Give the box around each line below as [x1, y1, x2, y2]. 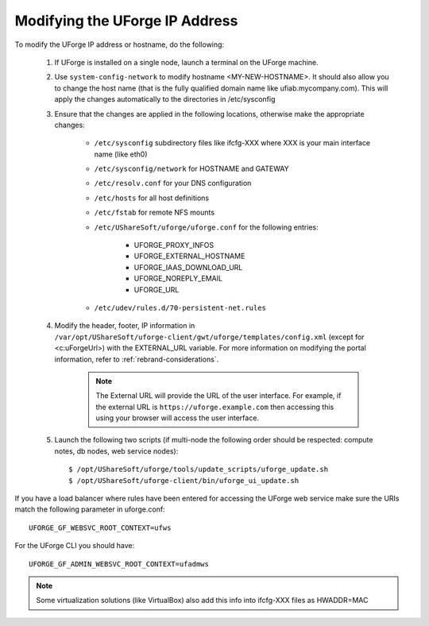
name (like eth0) [94, 149, 148, 159]
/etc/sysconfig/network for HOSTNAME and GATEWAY [94, 164, 289, 174]
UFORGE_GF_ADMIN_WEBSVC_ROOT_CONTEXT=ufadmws [29, 559, 210, 568]
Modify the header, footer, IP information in [54, 321, 195, 330]
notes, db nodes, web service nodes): [54, 446, 179, 456]
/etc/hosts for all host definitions [94, 193, 210, 203]
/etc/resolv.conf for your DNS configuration [94, 179, 252, 188]
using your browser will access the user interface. [95, 413, 260, 423]
